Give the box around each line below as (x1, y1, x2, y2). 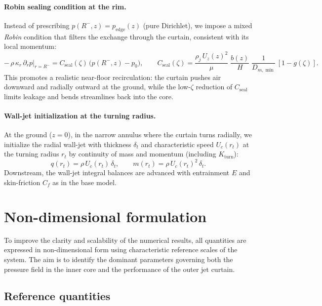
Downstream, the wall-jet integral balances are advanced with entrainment (4, 167, 230, 178)
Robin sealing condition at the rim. (4, 1, 126, 11)
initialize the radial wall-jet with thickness (4, 139, 131, 149)
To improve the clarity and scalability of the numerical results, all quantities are (4, 234, 246, 245)
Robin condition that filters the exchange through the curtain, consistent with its (4, 31, 249, 41)
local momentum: (4, 41, 56, 51)
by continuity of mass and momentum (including (69, 149, 216, 159)
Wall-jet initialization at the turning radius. (4, 110, 156, 120)
